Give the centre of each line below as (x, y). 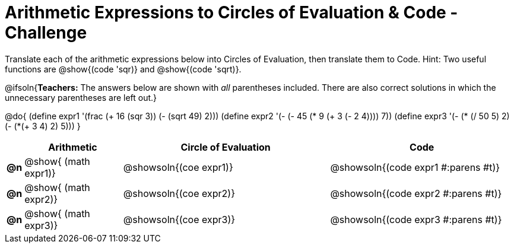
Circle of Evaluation (226, 147)
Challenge (46, 33)
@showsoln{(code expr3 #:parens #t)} (416, 219)
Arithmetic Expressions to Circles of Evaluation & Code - (231, 12)
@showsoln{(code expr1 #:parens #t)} (415, 167)
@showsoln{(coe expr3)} (179, 219)
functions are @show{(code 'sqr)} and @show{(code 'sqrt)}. (123, 69)
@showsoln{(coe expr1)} (178, 167)
